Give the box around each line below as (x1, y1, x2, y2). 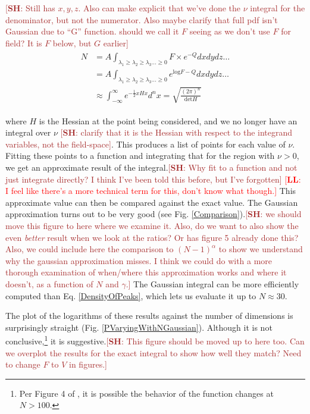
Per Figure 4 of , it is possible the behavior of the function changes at (19, 387, 274, 399)
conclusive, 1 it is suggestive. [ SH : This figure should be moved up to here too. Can (5, 333, 305, 347)
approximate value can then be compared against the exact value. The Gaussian (5, 196, 298, 208)
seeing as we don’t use (189, 25, 270, 37)
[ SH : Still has (5, 2, 55, 14)
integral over (5, 126, 51, 139)
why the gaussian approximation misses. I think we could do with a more (5, 254, 273, 266)
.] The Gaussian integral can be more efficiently (126, 278, 299, 290)
